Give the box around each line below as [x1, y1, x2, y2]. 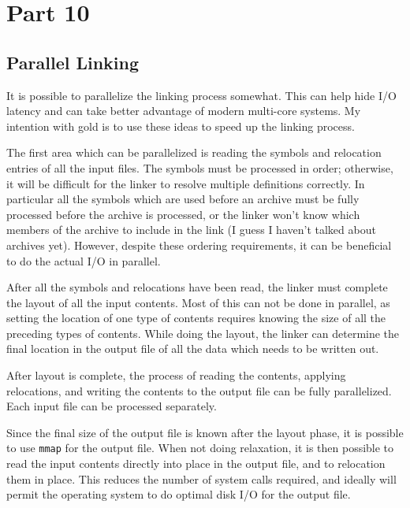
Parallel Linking [6, 50, 140, 74]
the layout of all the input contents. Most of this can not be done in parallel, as [6, 294, 390, 310]
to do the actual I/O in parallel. [6, 252, 161, 269]
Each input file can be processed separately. [6, 398, 217, 414]
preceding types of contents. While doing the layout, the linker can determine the [6, 324, 400, 341]
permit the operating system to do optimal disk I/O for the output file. [6, 486, 351, 502]
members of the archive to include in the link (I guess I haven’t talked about [6, 221, 376, 238]
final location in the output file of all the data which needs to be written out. [6, 340, 379, 357]
